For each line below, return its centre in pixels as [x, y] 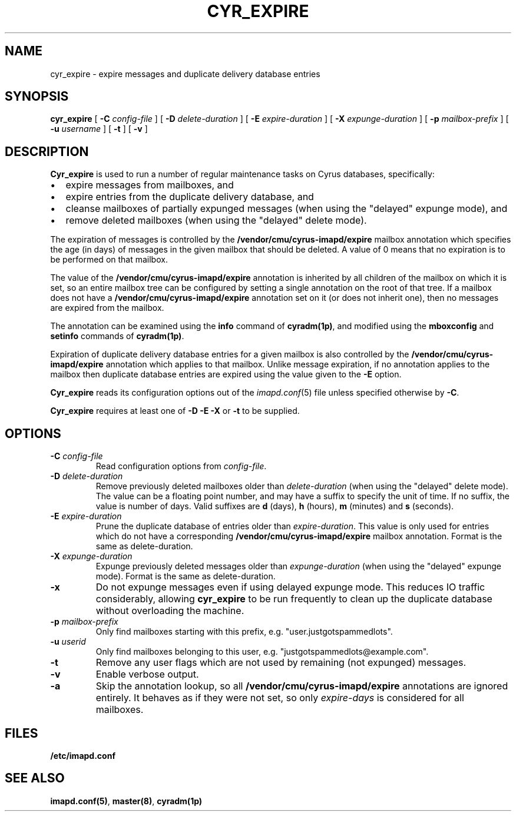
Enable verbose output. [147, 674]
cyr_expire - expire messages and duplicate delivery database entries [185, 74]
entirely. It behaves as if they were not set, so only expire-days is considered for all [280, 698]
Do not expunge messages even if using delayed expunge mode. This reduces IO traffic [290, 587]
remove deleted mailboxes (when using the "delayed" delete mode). [216, 220]
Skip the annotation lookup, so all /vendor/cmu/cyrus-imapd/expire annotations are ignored [302, 686]
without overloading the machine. [170, 611]
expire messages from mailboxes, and [150, 185]
